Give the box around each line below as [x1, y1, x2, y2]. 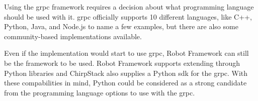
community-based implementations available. [4, 31, 142, 41]
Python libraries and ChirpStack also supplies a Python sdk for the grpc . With [4, 67, 248, 78]
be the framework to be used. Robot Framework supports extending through [4, 57, 240, 68]
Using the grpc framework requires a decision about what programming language [4, 2, 254, 12]
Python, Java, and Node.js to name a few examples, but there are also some [4, 21, 238, 32]
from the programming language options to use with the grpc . [4, 87, 195, 97]
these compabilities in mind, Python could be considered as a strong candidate [4, 77, 247, 88]
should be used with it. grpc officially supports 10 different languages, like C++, [4, 11, 252, 22]
